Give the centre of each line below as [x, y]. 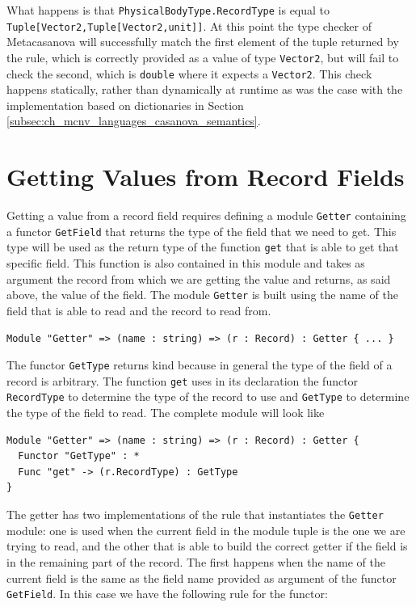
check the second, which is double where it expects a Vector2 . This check [189, 73]
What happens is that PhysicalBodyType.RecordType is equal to [168, 10]
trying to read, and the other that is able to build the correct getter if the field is [207, 546]
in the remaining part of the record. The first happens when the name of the [196, 561]
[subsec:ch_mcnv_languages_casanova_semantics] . [134, 121]
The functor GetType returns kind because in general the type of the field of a [200, 365]
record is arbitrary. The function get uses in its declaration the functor [183, 380]
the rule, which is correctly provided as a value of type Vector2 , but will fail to [203, 57]
